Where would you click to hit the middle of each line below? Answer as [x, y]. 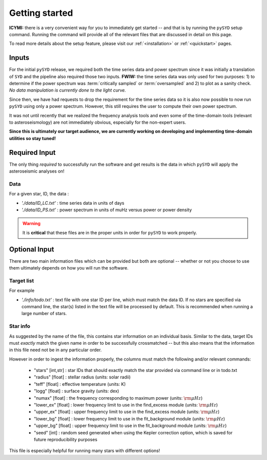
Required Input [32, 153]
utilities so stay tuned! [33, 138]
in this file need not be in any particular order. [55, 350]
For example [22, 291]
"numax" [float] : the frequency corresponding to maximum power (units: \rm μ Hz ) [118, 398]
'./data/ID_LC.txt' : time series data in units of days [73, 203]
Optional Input [32, 249]
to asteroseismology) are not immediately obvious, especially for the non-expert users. [98, 122]
